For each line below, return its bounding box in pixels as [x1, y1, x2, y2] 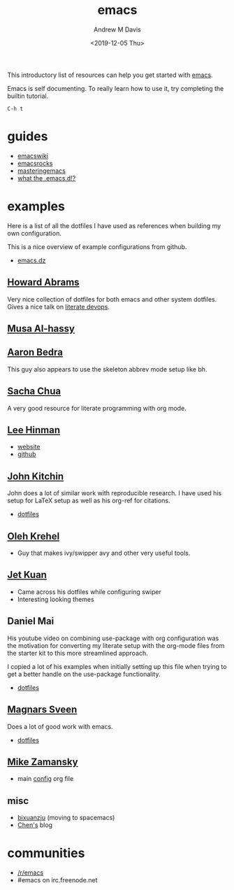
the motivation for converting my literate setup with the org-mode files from [7, 641, 225, 649]
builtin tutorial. [7, 92, 49, 100]
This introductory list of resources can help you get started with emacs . [7, 71, 213, 79]
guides [7, 129, 48, 145]
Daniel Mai [7, 615, 54, 628]
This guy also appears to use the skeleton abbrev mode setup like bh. [7, 365, 207, 373]
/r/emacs [17, 868, 44, 877]
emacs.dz [17, 256, 46, 264]
